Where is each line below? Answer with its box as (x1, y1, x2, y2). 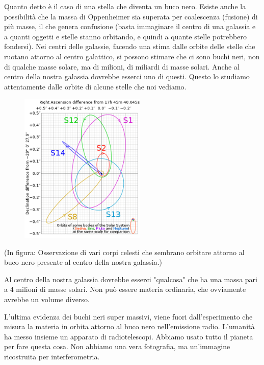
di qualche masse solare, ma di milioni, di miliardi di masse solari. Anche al (4, 61, 240, 72)
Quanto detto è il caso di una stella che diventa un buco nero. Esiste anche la (4, 1, 246, 11)
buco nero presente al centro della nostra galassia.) (4, 257, 163, 267)
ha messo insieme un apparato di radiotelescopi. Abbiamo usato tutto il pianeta (4, 331, 253, 341)
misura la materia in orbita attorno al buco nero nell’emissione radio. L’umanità (4, 321, 255, 332)
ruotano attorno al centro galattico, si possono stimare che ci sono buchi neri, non (4, 51, 260, 61)
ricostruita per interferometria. (4, 351, 100, 361)
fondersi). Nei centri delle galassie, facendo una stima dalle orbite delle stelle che (4, 41, 255, 52)
